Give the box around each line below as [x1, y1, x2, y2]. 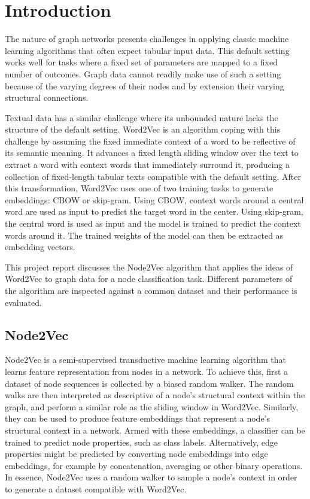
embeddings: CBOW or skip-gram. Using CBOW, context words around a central [5, 193, 304, 206]
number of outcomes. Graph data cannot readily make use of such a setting [5, 67, 281, 80]
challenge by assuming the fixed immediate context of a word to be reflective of [5, 134, 296, 147]
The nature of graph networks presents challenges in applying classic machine [5, 32, 289, 45]
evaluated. [5, 296, 42, 308]
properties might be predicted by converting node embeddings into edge [5, 447, 268, 460]
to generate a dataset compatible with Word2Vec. [5, 482, 187, 495]
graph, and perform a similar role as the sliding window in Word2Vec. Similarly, [5, 400, 299, 413]
